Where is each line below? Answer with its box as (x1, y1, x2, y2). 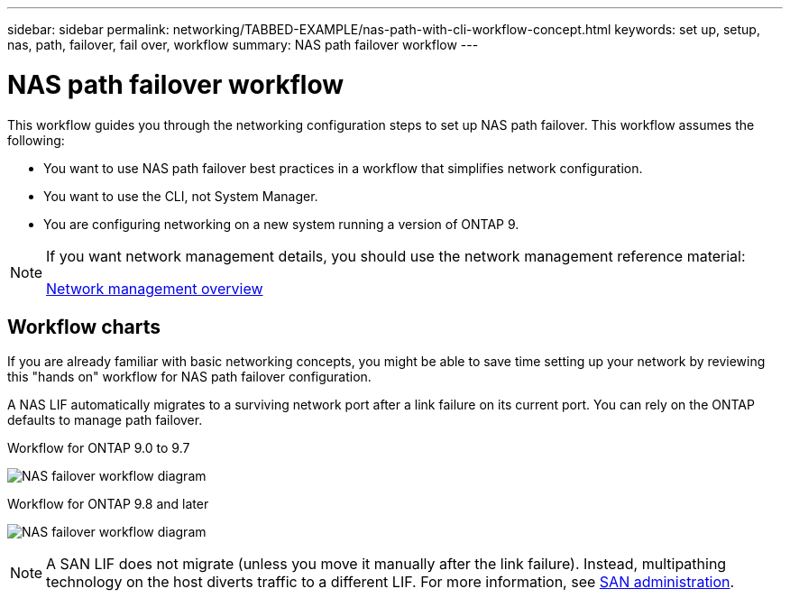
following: (7, 132, 65, 148)
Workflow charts (7, 315, 161, 338)
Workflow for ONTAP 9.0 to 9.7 (7, 440, 190, 456)
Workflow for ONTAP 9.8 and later (7, 496, 209, 512)
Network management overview (46, 279, 263, 298)
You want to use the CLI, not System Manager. (43, 188, 318, 204)
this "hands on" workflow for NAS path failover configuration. (7, 369, 372, 385)
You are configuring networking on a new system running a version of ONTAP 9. (43, 216, 519, 232)
